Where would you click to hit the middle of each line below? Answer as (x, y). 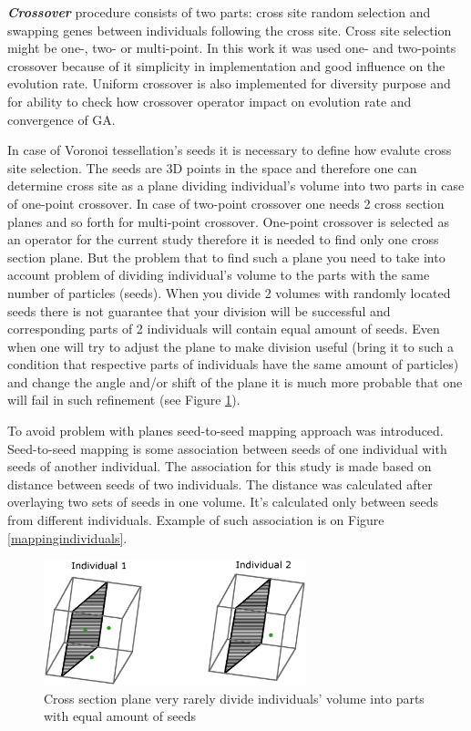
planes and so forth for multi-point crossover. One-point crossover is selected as (229, 221)
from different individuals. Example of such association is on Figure (196, 520)
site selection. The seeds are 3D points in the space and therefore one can (212, 167)
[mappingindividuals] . (67, 537)
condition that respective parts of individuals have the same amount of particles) (233, 364)
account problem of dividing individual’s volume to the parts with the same (219, 275)
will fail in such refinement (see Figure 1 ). (124, 400)
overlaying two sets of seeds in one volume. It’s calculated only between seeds (223, 502)
